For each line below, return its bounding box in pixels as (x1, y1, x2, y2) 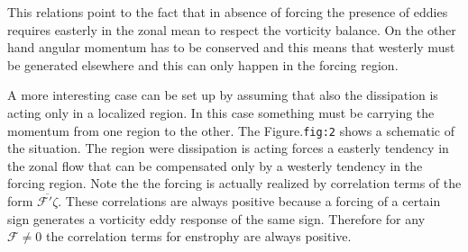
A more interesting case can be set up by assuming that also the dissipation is (7, 85, 438, 104)
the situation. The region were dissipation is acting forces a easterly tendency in (7, 139, 449, 157)
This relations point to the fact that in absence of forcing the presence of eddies (7, 3, 448, 21)
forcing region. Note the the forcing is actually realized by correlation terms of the (7, 174, 462, 193)
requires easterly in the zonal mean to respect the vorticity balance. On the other (7, 20, 456, 39)
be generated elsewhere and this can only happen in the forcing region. (7, 55, 399, 74)
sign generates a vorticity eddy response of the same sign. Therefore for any (7, 209, 426, 228)
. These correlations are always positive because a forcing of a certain (58, 192, 441, 210)
